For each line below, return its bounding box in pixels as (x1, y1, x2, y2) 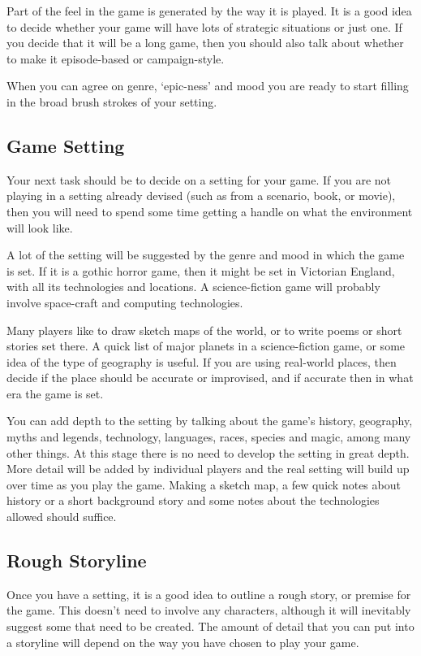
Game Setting (6, 133, 125, 158)
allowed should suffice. (6, 508, 117, 525)
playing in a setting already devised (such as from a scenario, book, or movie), (6, 187, 396, 204)
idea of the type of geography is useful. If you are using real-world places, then (6, 353, 397, 370)
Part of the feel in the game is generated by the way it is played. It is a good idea (6, 2, 412, 19)
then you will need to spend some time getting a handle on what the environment (6, 202, 413, 219)
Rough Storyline (6, 548, 147, 573)
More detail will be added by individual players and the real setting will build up (6, 460, 410, 477)
